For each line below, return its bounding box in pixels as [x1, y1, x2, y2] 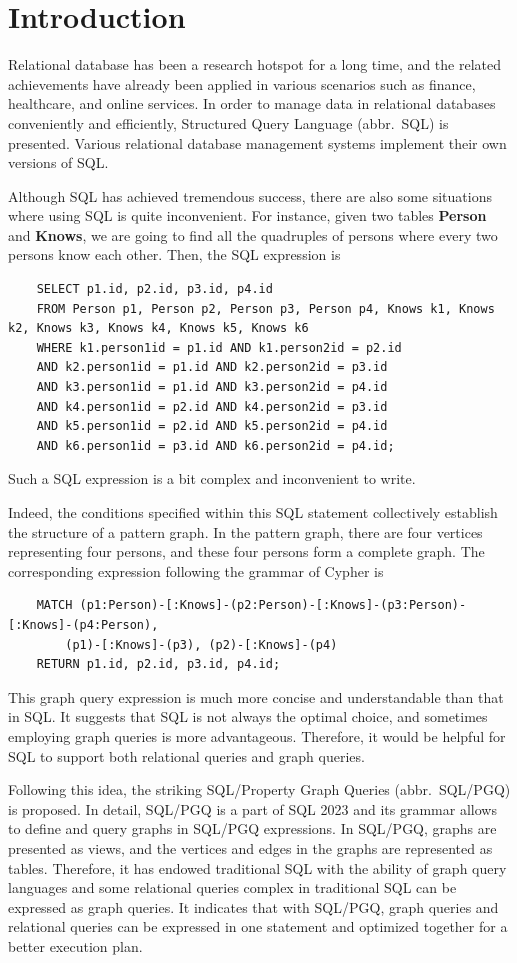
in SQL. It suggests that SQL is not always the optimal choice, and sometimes [8, 706, 488, 727]
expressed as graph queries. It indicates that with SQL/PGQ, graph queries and [8, 896, 499, 917]
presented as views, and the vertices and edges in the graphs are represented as [8, 837, 493, 858]
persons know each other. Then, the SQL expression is [8, 244, 341, 265]
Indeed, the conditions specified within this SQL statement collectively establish [8, 502, 498, 522]
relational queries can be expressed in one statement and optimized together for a [8, 916, 508, 937]
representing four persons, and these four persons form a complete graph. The [8, 541, 485, 562]
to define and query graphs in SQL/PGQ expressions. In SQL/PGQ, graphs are [8, 818, 497, 839]
